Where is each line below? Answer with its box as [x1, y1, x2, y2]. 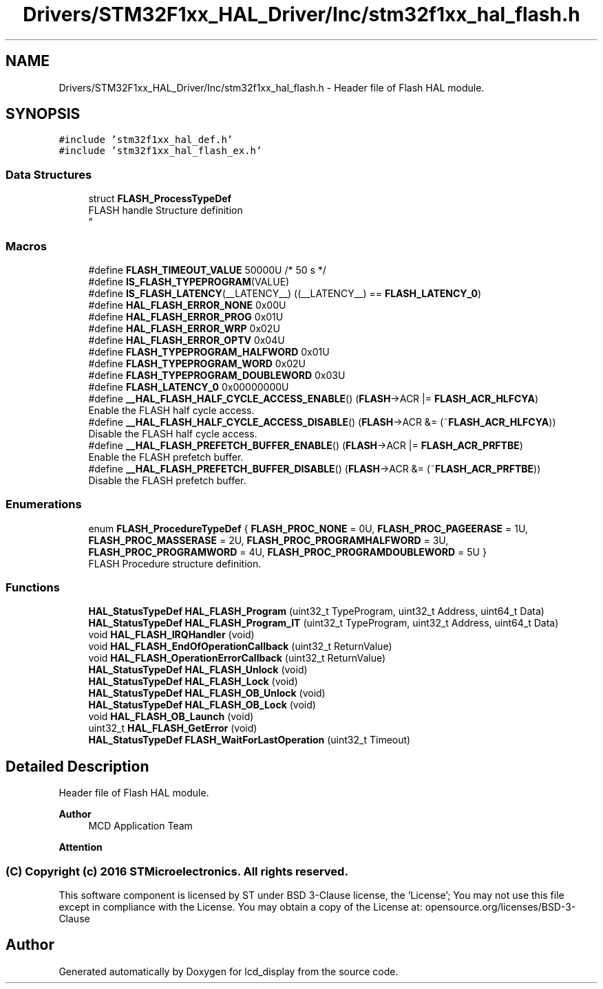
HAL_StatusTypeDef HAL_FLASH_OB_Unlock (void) [88, 687, 326, 699]
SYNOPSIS [6, 105, 81, 123]
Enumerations [6, 497, 82, 512]
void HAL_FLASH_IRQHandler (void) [88, 629, 255, 641]
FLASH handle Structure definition [88, 204, 243, 217]
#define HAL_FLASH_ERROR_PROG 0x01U [88, 310, 284, 323]
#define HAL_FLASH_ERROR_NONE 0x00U [88, 298, 286, 311]
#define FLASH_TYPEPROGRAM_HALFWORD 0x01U [88, 345, 330, 358]
